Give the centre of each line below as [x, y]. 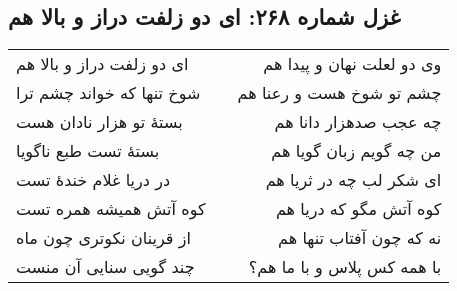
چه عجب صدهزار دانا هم [358, 122]
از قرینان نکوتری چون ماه [103, 238]
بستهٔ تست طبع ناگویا [88, 151]
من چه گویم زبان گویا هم [356, 151]
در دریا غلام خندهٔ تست [93, 180]
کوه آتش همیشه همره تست [111, 209]
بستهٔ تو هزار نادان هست [99, 122]
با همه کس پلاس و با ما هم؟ [345, 267]
